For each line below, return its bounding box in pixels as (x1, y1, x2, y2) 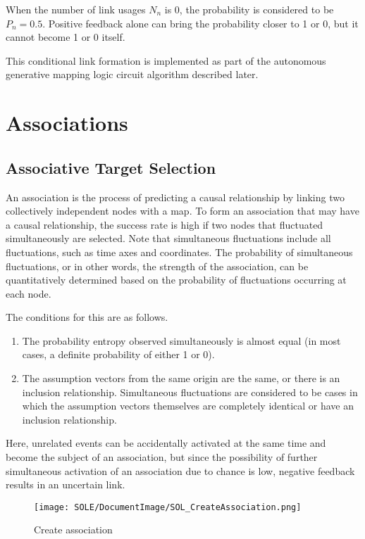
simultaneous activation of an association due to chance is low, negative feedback (6, 463, 355, 478)
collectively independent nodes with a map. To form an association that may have (6, 203, 359, 218)
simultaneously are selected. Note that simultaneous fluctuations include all (6, 231, 331, 246)
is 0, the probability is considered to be (164, 2, 334, 16)
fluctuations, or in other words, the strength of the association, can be (6, 258, 309, 273)
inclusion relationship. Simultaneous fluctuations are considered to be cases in (22, 384, 358, 399)
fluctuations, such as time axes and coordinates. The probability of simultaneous (6, 244, 353, 259)
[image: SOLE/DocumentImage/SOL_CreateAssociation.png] (34, 502, 302, 512)
